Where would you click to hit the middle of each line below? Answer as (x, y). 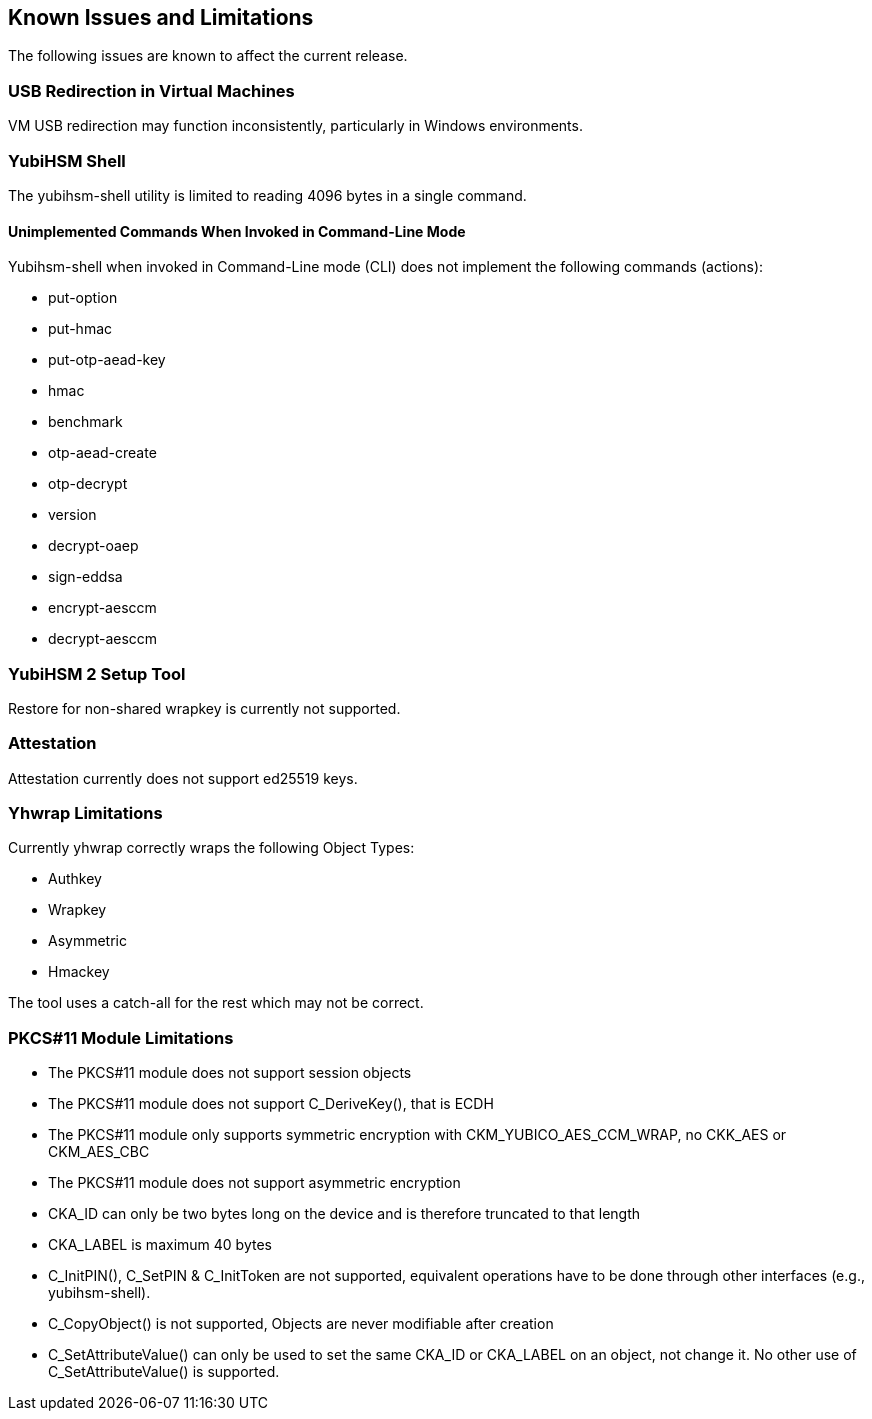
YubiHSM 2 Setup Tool (97, 673)
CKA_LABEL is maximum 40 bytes (160, 1245)
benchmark (85, 422)
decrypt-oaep (93, 546)
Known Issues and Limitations (161, 17)
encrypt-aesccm (102, 608)
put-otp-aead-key (107, 360)
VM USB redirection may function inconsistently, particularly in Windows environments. (295, 126)
